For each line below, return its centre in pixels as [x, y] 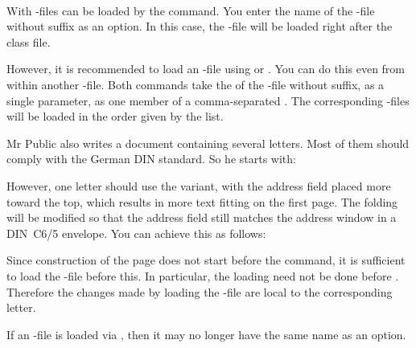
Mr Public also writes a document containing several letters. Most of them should [208, 143]
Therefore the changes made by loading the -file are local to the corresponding [200, 291]
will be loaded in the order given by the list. [115, 116]
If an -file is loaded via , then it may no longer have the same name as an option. [206, 334]
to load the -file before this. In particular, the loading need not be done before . [203, 275]
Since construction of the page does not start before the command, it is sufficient [206, 260]
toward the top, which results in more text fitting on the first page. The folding [202, 201]
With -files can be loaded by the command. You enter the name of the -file [191, 10]
